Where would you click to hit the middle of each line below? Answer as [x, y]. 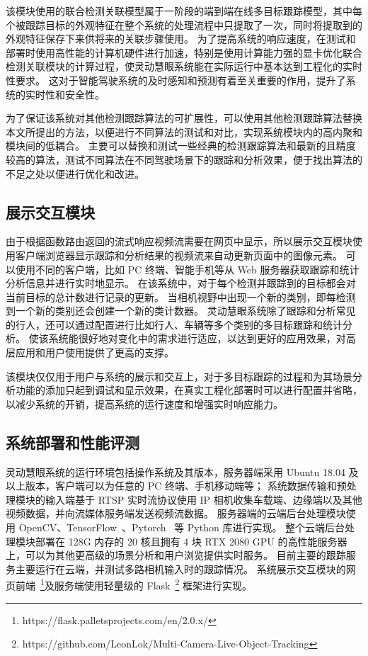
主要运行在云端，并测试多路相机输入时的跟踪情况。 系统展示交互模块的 [180, 569]
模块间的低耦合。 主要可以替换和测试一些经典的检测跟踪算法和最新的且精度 [181, 146]
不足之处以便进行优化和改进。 [75, 173]
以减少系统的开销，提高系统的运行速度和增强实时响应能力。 [144, 403]
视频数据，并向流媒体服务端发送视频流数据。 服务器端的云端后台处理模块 [176, 513]
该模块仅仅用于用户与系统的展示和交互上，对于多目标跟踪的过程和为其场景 [179, 376]
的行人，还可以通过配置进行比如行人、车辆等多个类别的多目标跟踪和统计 [174, 324]
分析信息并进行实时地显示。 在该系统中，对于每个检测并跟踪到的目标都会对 [181, 283]
